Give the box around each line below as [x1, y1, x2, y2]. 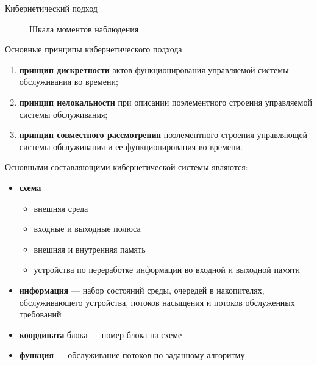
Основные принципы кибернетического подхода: [5, 43, 185, 56]
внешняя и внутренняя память [34, 242, 146, 255]
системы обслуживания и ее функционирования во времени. [19, 140, 243, 153]
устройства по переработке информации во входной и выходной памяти [34, 263, 301, 276]
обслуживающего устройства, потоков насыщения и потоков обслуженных [19, 295, 295, 308]
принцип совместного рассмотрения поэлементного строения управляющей [19, 128, 308, 141]
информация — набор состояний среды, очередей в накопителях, [19, 283, 265, 296]
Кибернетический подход [5, 2, 98, 14]
